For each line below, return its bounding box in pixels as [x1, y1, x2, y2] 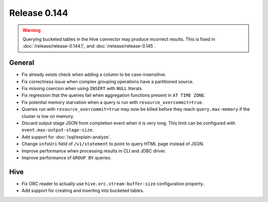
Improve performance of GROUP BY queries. [21, 154, 112, 160]
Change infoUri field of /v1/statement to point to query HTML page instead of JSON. [21, 141, 204, 147]
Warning [22, 27, 41, 33]
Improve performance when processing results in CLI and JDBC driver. [21, 148, 166, 153]
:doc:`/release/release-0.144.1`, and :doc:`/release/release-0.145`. [22, 43, 156, 49]
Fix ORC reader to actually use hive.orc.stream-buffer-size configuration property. [21, 181, 204, 187]
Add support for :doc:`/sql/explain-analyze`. [21, 134, 112, 140]
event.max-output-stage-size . [21, 127, 94, 133]
